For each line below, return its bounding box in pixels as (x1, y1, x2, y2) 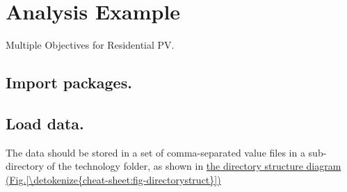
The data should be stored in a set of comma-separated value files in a (6, 145, 305, 159)
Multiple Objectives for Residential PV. (6, 38, 175, 52)
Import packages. (6, 72, 132, 93)
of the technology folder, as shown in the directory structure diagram (47, 159, 341, 173)
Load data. (6, 112, 84, 134)
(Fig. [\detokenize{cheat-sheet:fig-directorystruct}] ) (6, 172, 221, 186)
